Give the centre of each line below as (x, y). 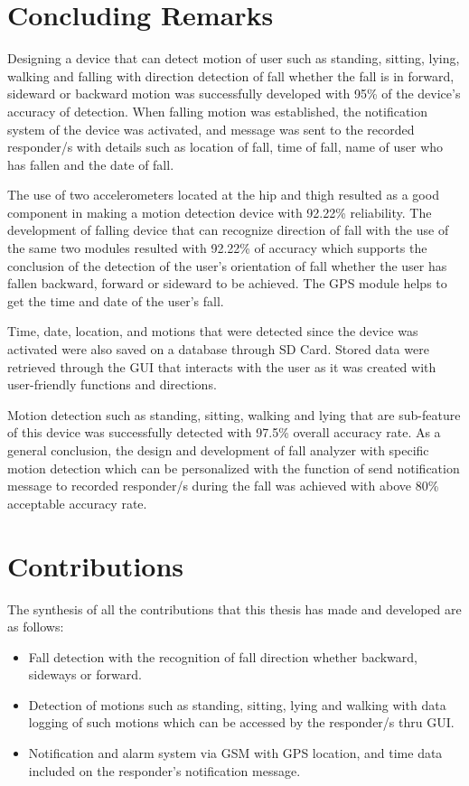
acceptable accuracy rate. (77, 503)
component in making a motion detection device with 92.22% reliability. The (220, 212)
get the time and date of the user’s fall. (116, 300)
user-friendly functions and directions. (112, 384)
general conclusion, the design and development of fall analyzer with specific (218, 450)
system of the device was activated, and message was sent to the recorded (211, 129)
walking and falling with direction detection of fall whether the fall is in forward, (231, 75)
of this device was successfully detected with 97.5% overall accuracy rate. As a (224, 432)
